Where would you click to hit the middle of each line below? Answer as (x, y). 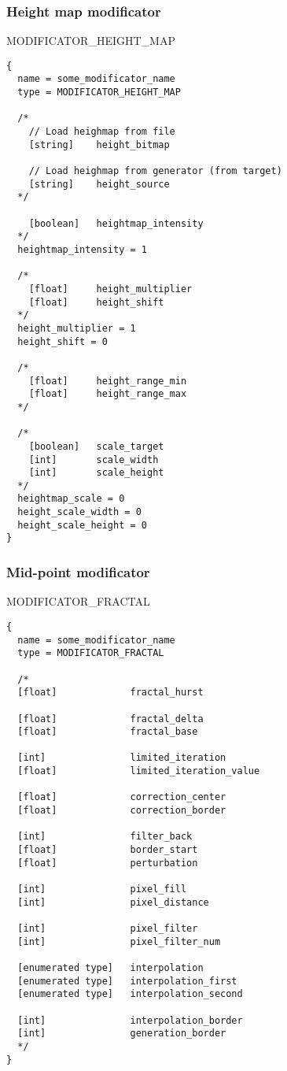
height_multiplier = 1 (77, 328)
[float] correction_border (122, 811)
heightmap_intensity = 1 (82, 250)
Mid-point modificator (78, 572)
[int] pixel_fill (102, 889)
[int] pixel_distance (113, 902)
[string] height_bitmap (99, 145)
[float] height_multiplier (110, 289)
